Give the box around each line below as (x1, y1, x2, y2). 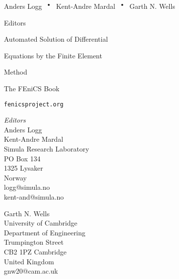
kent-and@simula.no (4, 191, 64, 202)
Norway (4, 172, 27, 182)
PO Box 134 (4, 153, 41, 163)
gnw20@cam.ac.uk (4, 266, 58, 276)
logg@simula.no (4, 182, 50, 192)
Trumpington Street (4, 237, 64, 247)
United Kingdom (4, 256, 54, 266)
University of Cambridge (4, 218, 77, 228)
